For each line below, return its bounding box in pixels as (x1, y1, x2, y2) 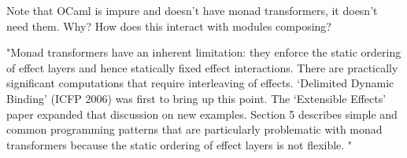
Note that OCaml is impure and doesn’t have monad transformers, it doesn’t (6, 2, 378, 18)
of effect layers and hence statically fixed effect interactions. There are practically (6, 59, 398, 75)
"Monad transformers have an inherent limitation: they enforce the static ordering (6, 44, 401, 61)
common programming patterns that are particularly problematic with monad (6, 121, 383, 138)
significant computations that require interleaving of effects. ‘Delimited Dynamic (6, 75, 394, 91)
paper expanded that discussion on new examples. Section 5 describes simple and (6, 105, 398, 122)
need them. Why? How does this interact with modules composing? (6, 17, 331, 34)
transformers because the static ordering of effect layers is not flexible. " (6, 136, 353, 152)
